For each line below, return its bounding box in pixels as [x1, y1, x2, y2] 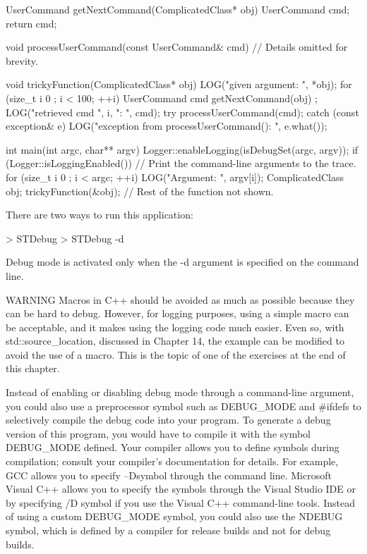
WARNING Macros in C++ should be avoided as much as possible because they [6, 292, 355, 307]
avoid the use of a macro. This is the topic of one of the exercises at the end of [6, 347, 346, 362]
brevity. [6, 53, 38, 68]
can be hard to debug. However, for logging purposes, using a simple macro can [6, 306, 349, 321]
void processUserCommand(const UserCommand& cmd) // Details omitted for [6, 39, 348, 54]
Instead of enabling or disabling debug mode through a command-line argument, [6, 385, 354, 400]
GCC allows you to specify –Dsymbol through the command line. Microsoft [6, 467, 332, 482]
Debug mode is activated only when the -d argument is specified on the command [6, 254, 359, 269]
